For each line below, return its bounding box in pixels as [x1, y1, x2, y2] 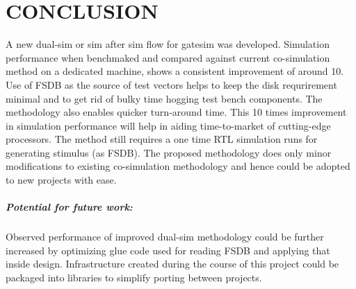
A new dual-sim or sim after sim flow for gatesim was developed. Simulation [6, 37, 330, 51]
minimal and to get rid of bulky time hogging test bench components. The [6, 91, 323, 105]
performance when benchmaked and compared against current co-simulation [6, 50, 330, 64]
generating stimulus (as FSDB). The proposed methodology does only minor [6, 145, 332, 159]
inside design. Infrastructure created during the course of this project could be [6, 256, 339, 271]
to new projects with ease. [6, 173, 117, 187]
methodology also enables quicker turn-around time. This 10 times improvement [6, 105, 347, 119]
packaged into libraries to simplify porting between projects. [6, 270, 262, 284]
